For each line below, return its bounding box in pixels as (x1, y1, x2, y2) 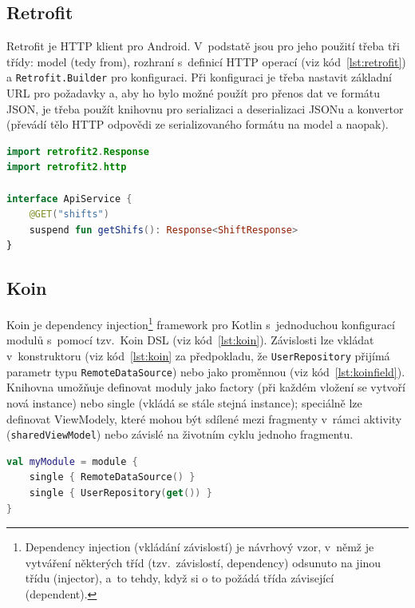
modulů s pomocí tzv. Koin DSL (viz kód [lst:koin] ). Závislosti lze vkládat (6, 332, 374, 348)
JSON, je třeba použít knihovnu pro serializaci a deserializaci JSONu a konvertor (6, 100, 404, 117)
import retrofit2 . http (6, 161, 127, 173)
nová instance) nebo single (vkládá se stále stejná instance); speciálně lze (6, 394, 362, 411)
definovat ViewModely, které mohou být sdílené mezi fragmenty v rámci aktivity (6, 410, 402, 427)
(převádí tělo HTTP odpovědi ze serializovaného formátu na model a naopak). (6, 116, 389, 133)
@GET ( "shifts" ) (29, 209, 109, 221)
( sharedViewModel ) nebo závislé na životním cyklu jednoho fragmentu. (6, 426, 354, 443)
